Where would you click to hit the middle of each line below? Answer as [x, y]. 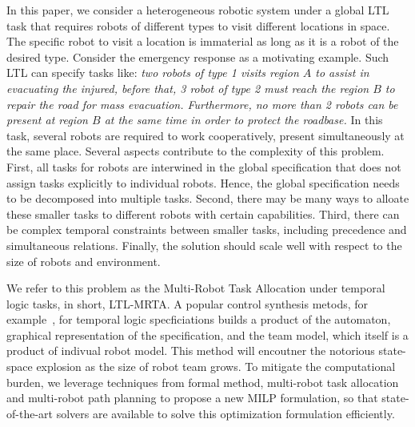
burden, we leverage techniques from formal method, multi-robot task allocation [203, 382]
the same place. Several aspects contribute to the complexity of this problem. [196, 151]
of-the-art [30, 413]
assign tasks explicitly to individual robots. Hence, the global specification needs [203, 182]
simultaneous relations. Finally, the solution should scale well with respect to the [204, 245]
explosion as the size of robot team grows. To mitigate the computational [216, 367]
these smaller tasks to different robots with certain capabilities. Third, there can [203, 214]
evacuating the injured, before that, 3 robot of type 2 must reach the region [188, 88]
